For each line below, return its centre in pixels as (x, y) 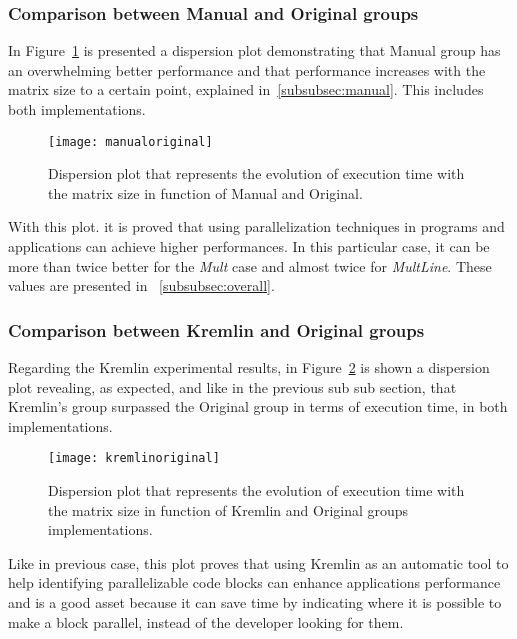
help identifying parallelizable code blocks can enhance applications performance (254, 582)
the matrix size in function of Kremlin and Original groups (228, 509)
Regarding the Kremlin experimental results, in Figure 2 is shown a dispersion (249, 367)
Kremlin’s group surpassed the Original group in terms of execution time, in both (258, 406)
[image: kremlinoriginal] (134, 458)
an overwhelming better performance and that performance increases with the (247, 69)
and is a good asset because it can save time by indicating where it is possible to (255, 602)
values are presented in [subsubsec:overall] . (141, 285)
